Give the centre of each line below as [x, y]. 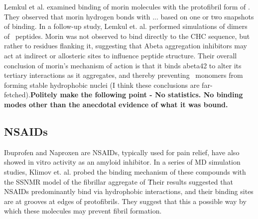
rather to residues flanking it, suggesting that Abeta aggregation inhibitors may [126, 46]
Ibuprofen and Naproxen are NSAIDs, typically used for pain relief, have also [122, 152]
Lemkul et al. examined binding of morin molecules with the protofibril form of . [127, 6]
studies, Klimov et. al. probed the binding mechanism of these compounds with [125, 171]
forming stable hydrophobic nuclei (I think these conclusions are [102, 85]
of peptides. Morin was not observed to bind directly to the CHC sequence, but [127, 36]
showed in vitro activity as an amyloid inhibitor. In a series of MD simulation [122, 162]
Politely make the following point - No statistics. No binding [136, 95]
